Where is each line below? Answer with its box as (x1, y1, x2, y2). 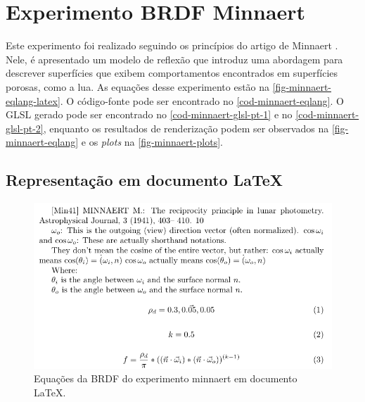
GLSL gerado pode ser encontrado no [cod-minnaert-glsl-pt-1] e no (6, 107, 293, 122)
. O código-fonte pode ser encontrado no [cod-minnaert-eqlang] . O (60, 93, 344, 108)
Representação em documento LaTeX (6, 169, 283, 191)
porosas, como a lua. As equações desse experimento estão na (6, 79, 270, 94)
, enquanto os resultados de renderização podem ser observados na (43, 120, 329, 135)
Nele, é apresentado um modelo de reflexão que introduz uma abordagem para (6, 51, 343, 66)
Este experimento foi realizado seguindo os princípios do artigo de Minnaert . (6, 38, 338, 53)
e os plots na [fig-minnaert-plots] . (81, 134, 223, 149)
